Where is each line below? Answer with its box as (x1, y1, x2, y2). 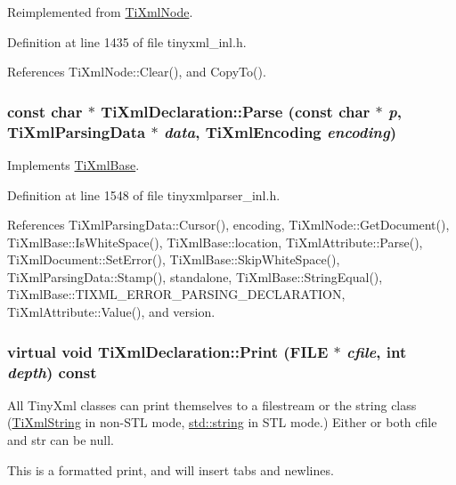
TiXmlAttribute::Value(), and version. (7, 303, 216, 321)
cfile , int (346, 340, 407, 362)
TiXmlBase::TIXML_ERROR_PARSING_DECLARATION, (7, 285, 346, 303)
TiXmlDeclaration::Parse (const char (101, 100, 370, 122)
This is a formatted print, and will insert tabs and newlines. (7, 460, 334, 479)
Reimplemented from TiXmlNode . (7, 3, 193, 20)
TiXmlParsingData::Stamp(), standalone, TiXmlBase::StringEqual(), (7, 267, 383, 286)
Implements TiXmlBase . (7, 155, 140, 174)
